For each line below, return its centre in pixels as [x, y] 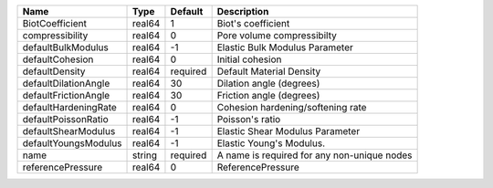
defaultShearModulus [69, 131]
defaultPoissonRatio [65, 119]
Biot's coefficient [253, 23]
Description [243, 11]
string [145, 155]
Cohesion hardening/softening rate [292, 107]
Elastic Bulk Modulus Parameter [285, 47]
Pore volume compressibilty [277, 35]
